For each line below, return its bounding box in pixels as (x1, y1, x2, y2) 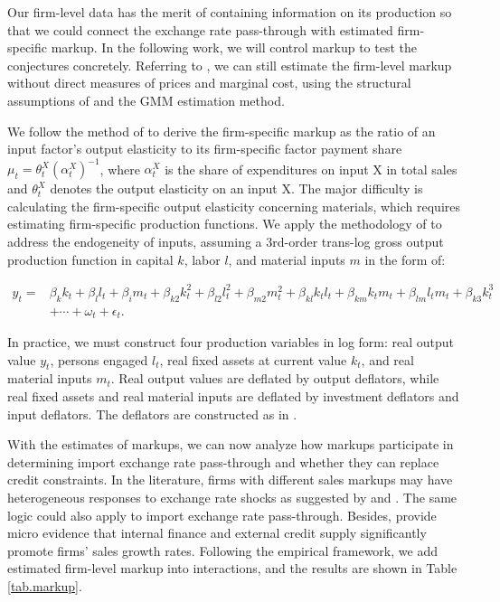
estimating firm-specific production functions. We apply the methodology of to (7, 214, 442, 233)
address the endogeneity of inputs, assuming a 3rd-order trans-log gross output (7, 232, 444, 251)
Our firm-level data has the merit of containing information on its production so (7, 3, 452, 21)
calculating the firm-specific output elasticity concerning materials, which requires (7, 196, 461, 215)
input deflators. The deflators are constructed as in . (7, 404, 297, 423)
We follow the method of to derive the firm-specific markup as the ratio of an (7, 121, 436, 140)
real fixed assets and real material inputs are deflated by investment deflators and (7, 387, 459, 406)
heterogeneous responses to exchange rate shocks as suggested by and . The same (7, 487, 458, 506)
